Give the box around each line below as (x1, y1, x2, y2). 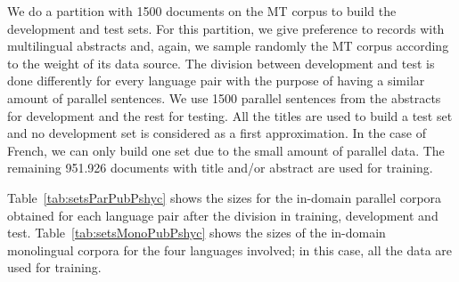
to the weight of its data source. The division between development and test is (7, 53, 435, 72)
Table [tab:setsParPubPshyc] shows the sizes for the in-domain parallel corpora (7, 188, 442, 206)
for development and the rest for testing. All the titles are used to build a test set (7, 106, 453, 125)
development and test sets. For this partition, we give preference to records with (7, 19, 445, 37)
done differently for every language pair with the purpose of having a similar (7, 71, 425, 90)
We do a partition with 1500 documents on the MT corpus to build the (7, 2, 397, 20)
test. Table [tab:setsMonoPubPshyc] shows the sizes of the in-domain (7, 223, 386, 242)
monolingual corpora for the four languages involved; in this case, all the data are (7, 240, 453, 259)
